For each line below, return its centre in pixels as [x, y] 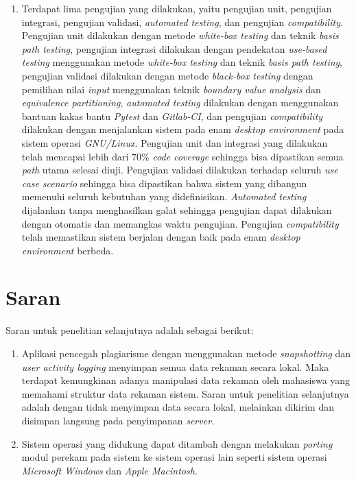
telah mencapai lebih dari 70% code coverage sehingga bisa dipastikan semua [182, 156]
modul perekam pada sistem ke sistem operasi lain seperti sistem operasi [174, 457]
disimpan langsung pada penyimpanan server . [118, 420]
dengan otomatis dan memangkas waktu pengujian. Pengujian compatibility [180, 223]
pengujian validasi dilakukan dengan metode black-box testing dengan [167, 75]
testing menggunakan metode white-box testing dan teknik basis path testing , [182, 62]
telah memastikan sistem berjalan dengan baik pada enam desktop [161, 237]
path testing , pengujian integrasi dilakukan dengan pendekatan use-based [174, 48]
